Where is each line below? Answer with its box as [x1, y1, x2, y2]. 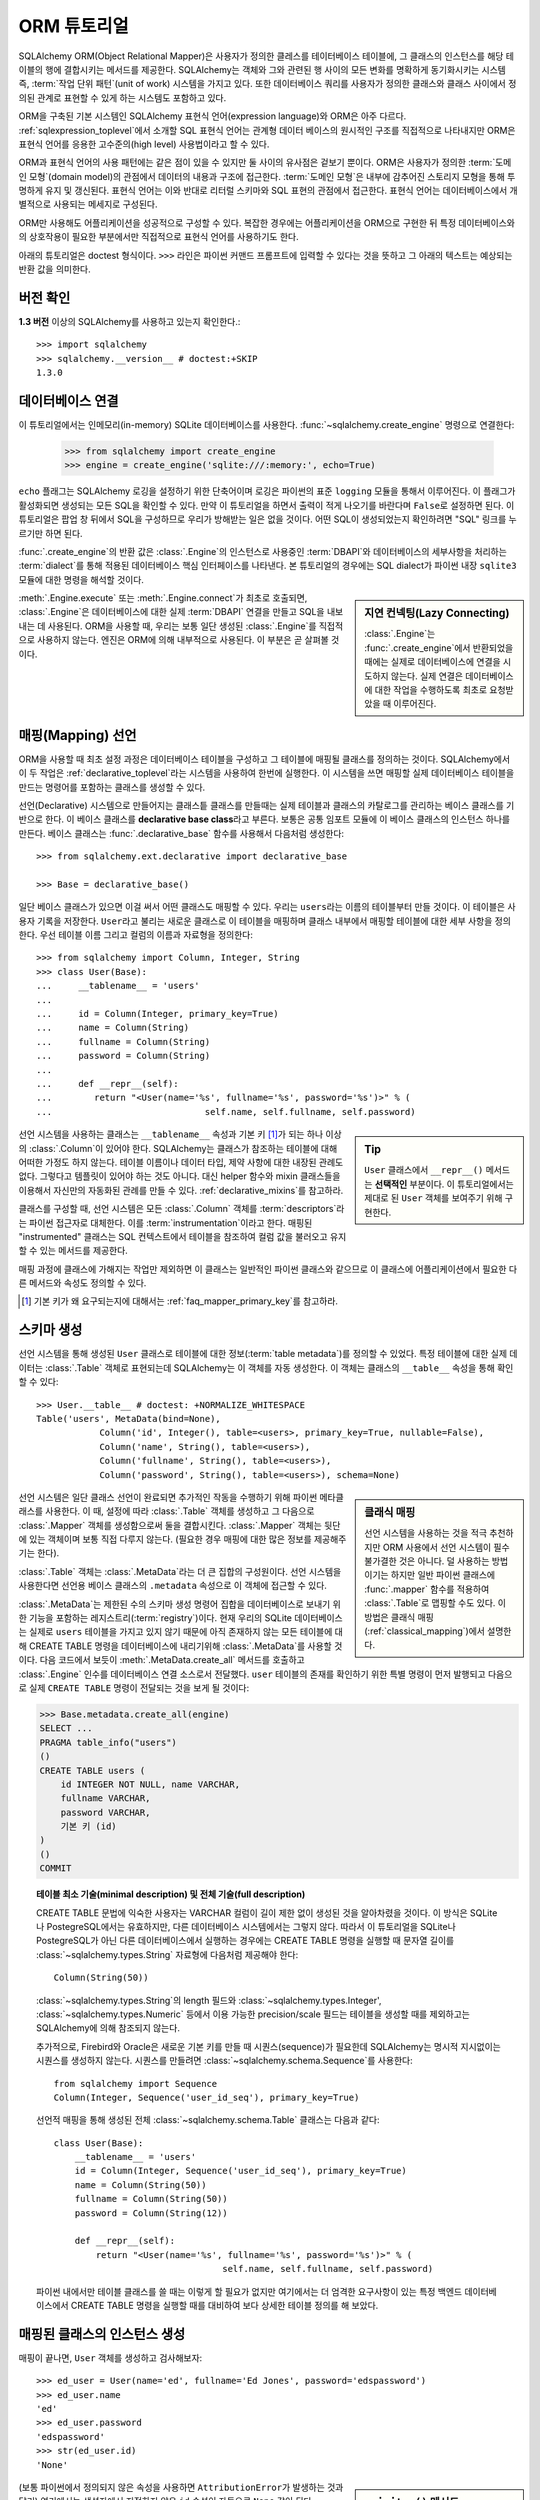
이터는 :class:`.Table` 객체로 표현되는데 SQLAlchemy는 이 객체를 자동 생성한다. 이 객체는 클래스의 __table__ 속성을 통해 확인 [18, 1361, 514, 1374]
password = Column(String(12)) [74, 2207, 229, 2219]
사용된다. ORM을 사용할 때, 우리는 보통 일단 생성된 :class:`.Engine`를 [47, 620, 317, 632]
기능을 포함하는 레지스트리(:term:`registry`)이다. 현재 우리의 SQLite [28, 1612, 293, 1624]
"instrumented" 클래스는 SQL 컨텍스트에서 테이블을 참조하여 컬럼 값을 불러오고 [18, 1230, 329, 1242]
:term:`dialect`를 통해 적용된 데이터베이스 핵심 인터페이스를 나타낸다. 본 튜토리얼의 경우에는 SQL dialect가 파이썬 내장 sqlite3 [18, 560, 517, 572]
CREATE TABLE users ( [39, 1765, 146, 1776]
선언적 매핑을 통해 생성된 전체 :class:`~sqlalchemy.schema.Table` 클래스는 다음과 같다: [36, 2114, 380, 2126]
